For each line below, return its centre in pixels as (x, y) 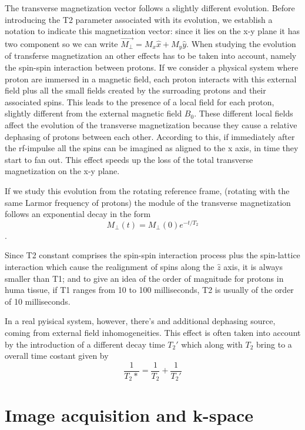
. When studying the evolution (241, 44)
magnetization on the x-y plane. (62, 171)
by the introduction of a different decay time (85, 344)
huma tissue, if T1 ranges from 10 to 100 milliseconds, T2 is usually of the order (149, 290)
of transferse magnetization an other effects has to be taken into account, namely (151, 56)
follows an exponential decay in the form (78, 214)
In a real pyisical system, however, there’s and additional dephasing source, (140, 321)
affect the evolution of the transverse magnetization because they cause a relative (151, 125)
